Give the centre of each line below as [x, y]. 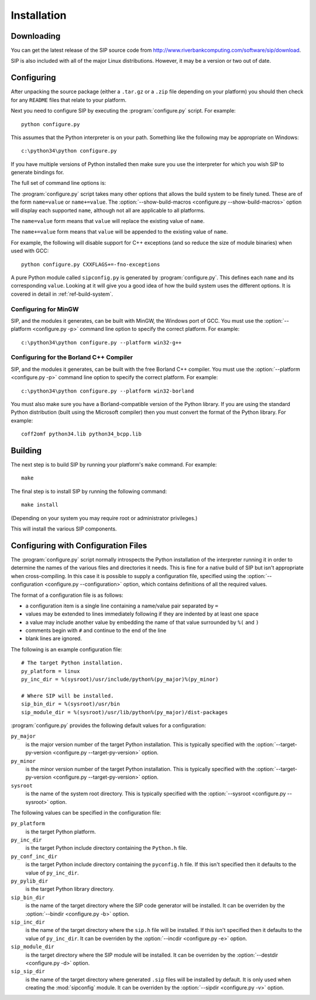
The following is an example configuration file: [66, 649]
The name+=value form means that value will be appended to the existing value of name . [119, 232]
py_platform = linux [51, 671]
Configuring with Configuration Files [79, 545]
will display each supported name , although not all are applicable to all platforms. [108, 210]
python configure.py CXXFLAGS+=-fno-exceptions [91, 264]
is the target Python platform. [61, 832]
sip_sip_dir [28, 972]
